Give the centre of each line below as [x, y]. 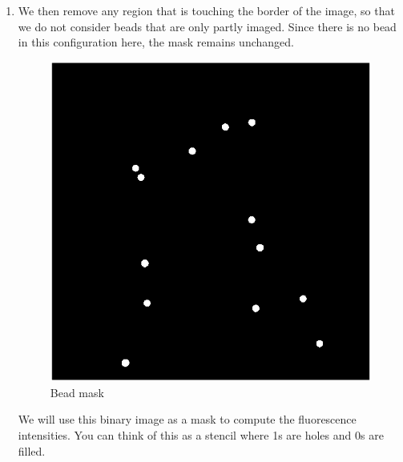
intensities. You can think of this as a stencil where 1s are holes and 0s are [201, 435]
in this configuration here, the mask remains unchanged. [156, 42]
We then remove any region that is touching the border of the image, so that [206, 10]
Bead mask [77, 392]
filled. [32, 450]
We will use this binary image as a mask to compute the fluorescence [187, 419]
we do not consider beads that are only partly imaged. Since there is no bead [207, 26]
